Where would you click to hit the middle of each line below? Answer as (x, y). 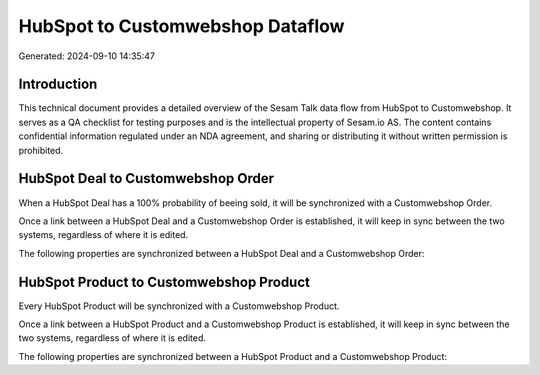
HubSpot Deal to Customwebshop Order (146, 178)
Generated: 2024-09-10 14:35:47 (86, 56)
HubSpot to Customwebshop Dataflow (181, 26)
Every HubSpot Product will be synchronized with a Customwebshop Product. (179, 306)
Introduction (58, 84)
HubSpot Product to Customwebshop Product (164, 281)
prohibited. (41, 150)
